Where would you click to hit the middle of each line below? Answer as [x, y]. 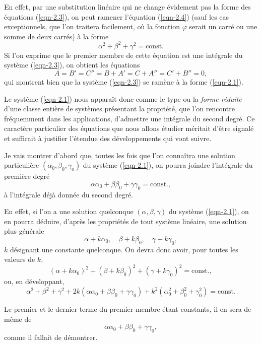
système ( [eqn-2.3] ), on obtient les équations [72, 65]
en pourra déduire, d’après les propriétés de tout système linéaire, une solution [125, 221]
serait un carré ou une [223, 26]
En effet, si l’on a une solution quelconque [69, 211]
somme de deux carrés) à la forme [56, 36]
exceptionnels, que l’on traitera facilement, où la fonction [92, 26]
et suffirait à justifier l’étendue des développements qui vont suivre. [108, 138]
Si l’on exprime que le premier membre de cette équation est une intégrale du [123, 55]
